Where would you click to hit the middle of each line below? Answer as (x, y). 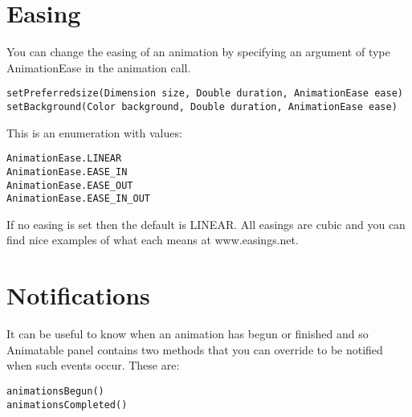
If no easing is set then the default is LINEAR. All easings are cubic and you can (206, 224)
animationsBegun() (55, 391)
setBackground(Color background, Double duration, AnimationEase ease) (202, 106)
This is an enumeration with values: (94, 132)
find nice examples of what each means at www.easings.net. (153, 240)
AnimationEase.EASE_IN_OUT (78, 199)
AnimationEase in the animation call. (99, 67)
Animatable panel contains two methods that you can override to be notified (195, 349)
